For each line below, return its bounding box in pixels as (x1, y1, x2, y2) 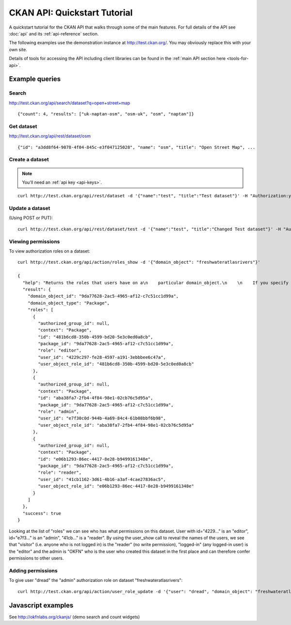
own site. (9, 47, 28, 52)
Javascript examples (9, 601, 74, 609)
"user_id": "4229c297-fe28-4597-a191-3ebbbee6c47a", (38, 354, 166, 360)
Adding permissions (9, 567, 58, 574)
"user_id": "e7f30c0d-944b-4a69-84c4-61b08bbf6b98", (38, 416, 166, 421)
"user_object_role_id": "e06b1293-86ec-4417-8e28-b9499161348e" (38, 483, 194, 489)
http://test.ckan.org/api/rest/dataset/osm (9, 133, 91, 139)
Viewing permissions (9, 238, 60, 245)
